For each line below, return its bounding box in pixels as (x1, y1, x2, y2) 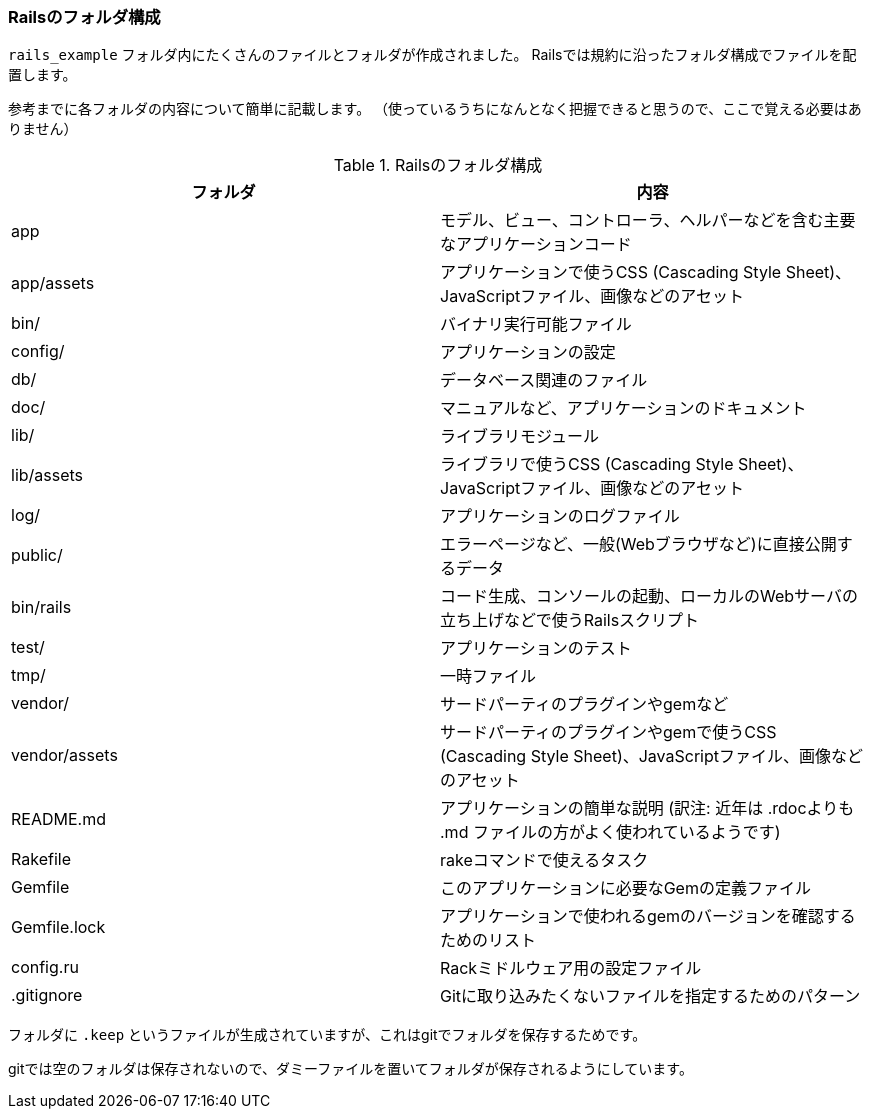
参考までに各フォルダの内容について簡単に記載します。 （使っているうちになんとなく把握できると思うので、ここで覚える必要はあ (8, 100, 862, 118)
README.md (11, 809, 106, 830)
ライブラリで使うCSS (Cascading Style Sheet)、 (440, 454, 804, 475)
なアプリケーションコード (440, 234, 632, 255)
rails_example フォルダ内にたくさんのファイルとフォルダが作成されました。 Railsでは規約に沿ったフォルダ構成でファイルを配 (8, 46, 857, 64)
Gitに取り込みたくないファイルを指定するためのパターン (440, 986, 861, 1007)
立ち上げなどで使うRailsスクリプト (440, 610, 700, 631)
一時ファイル (440, 666, 537, 687)
